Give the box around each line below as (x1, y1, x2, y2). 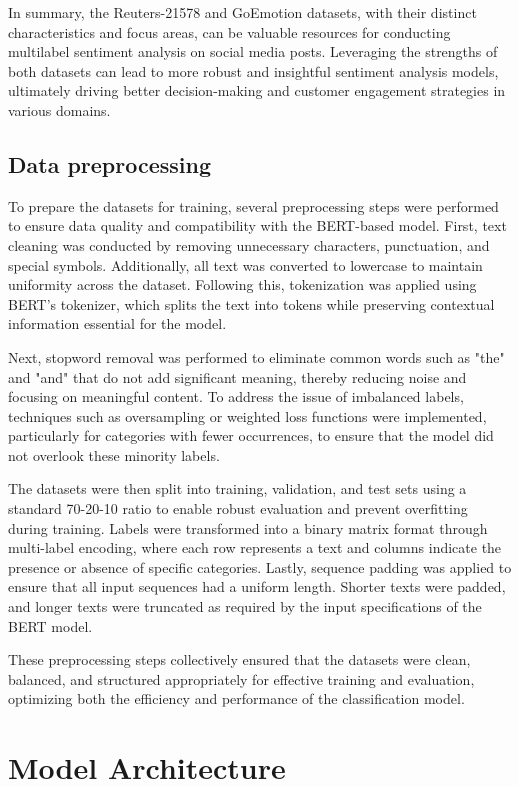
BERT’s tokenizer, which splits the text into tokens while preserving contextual (8, 293, 495, 314)
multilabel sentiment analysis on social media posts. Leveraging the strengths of (8, 41, 498, 62)
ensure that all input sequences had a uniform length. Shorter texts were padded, (8, 576, 506, 597)
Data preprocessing (8, 148, 212, 179)
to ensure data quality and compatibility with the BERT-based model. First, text (8, 215, 507, 236)
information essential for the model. (8, 313, 227, 334)
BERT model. (8, 615, 93, 636)
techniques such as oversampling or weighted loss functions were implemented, (8, 405, 487, 426)
